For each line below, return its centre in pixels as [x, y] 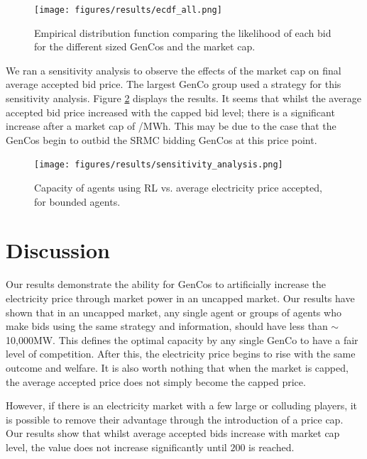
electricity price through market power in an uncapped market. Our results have [180, 298]
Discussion [58, 250]
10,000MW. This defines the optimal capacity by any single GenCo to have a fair [182, 339]
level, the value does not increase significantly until [116, 447]
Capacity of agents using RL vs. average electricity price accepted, [178, 188]
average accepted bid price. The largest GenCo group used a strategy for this [174, 84]
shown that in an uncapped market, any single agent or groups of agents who [174, 312]
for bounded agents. [77, 201]
